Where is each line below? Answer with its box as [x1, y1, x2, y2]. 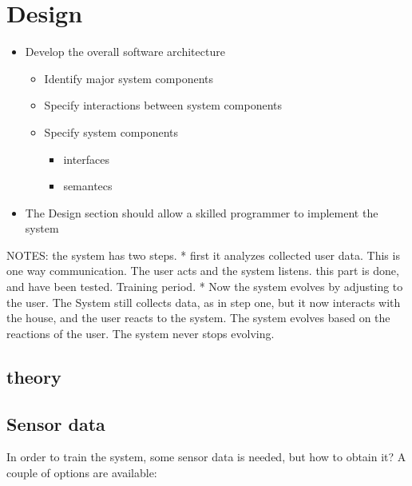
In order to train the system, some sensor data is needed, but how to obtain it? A [6, 448, 406, 465]
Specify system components [44, 123, 179, 140]
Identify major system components [44, 70, 214, 86]
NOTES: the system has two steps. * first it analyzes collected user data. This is [6, 246, 400, 263]
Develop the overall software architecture [25, 43, 225, 60]
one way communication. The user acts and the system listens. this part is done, [6, 262, 399, 279]
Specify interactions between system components [44, 97, 283, 114]
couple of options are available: [6, 464, 157, 481]
